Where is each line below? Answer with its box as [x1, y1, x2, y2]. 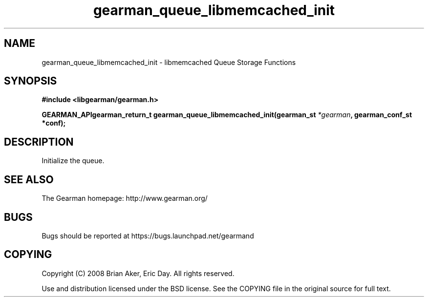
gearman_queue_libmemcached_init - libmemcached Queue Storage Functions [42, 58, 296, 66]
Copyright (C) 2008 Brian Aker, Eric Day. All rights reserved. [42, 269, 235, 278]
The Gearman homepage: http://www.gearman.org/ [42, 194, 208, 203]
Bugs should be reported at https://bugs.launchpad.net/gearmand [42, 231, 254, 240]
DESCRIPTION [4, 135, 74, 148]
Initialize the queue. [42, 156, 105, 165]
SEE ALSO [4, 173, 54, 186]
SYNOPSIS [4, 75, 57, 87]
